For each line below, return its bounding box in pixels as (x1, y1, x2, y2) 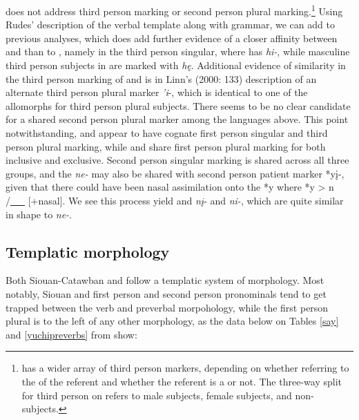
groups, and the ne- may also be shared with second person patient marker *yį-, (6, 166, 345, 180)
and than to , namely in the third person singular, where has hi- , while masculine (6, 44, 350, 59)
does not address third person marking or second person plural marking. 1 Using (6, 2, 343, 18)
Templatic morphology (6, 240, 170, 262)
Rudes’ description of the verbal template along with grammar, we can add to (6, 17, 335, 32)
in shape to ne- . (6, 207, 72, 221)
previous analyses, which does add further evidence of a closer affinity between (6, 30, 338, 45)
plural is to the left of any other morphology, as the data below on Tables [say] (6, 314, 339, 328)
